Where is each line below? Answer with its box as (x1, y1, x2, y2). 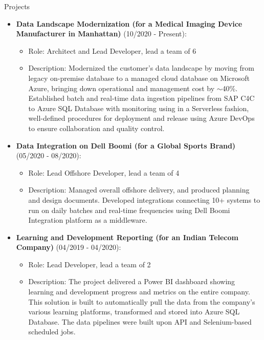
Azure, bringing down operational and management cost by (28, 82, 215, 93)
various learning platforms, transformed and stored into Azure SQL (28, 306, 240, 317)
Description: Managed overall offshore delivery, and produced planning (28, 184, 250, 195)
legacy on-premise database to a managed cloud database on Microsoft (28, 72, 250, 83)
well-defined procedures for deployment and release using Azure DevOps (28, 113, 255, 123)
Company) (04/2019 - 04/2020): (16, 242, 121, 252)
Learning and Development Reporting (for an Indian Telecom (16, 231, 238, 242)
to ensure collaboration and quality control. (28, 122, 165, 133)
